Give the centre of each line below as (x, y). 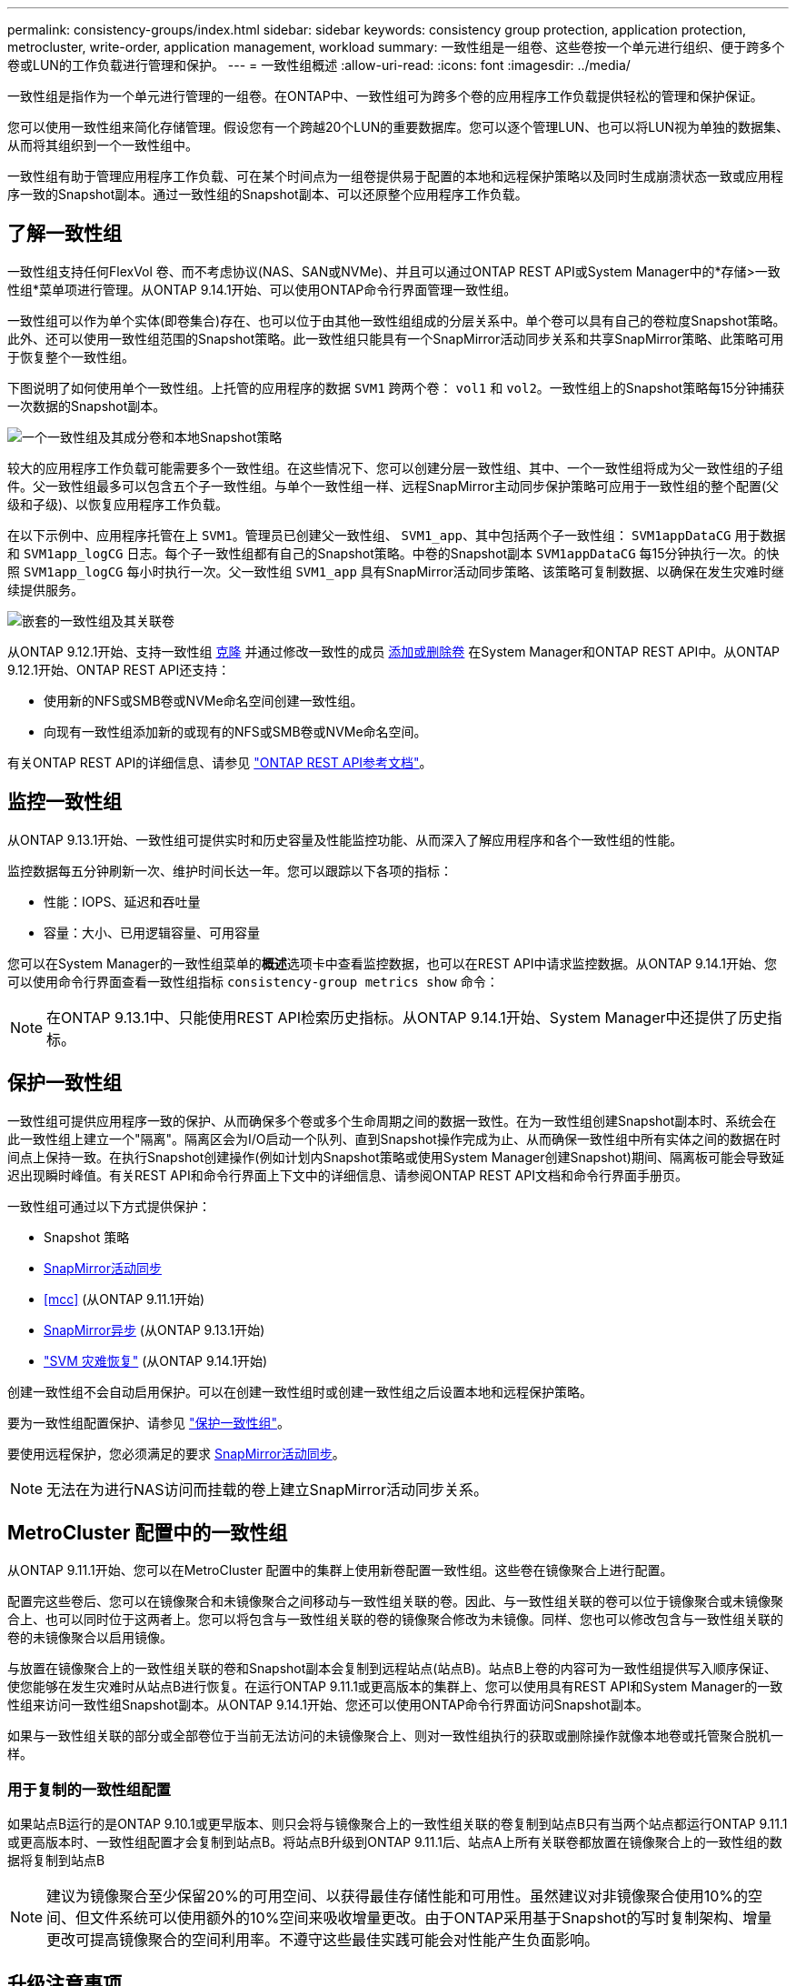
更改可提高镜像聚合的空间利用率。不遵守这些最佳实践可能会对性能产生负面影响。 (323, 1940)
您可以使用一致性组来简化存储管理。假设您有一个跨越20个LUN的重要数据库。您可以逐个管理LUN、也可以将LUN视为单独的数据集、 (398, 127)
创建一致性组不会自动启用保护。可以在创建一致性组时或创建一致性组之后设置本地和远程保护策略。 (300, 1391)
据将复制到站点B (56, 1861)
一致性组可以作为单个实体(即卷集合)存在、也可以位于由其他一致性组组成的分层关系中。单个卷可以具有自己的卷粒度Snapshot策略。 (397, 320)
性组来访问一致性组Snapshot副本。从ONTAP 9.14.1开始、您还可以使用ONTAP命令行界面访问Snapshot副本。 (328, 1705)
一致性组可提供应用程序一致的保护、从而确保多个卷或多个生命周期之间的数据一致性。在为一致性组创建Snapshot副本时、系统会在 (392, 1120)
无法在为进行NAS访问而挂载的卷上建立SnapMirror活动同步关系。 (267, 1489)
